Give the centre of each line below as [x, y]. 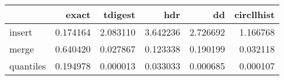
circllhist [255, 14]
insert [21, 32]
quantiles [28, 66]
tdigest [119, 14]
